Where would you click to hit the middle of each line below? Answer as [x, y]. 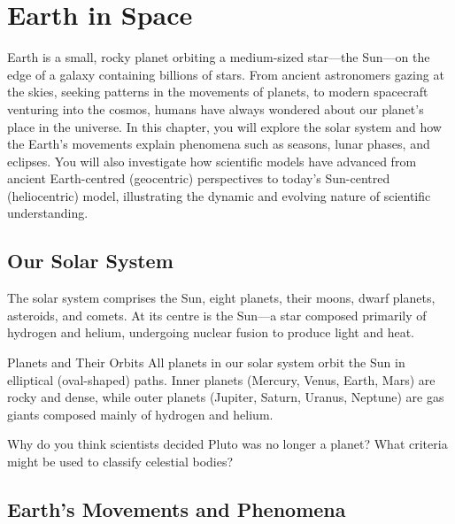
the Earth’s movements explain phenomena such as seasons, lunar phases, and [219, 144]
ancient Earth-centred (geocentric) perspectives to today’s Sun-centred [199, 178]
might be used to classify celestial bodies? [120, 462]
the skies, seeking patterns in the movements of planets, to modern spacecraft [218, 92]
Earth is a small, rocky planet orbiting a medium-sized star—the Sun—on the [219, 57]
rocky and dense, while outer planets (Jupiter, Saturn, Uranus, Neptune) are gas [226, 397]
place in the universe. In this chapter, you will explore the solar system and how [224, 126]
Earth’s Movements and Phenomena [177, 509]
